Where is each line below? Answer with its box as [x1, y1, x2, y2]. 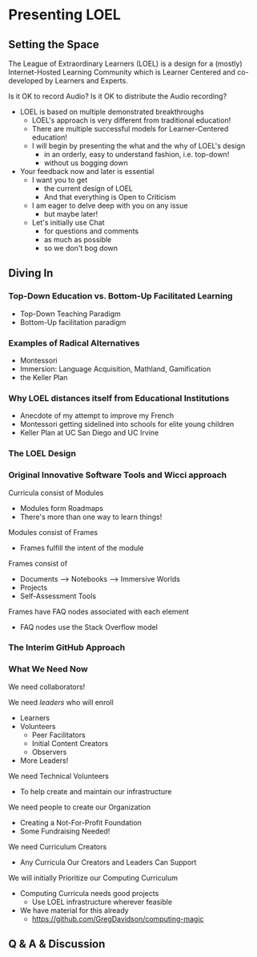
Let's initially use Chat [31, 218, 106, 227]
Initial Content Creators [31, 738, 109, 748]
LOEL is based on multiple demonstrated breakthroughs [19, 107, 204, 116]
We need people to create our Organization [8, 802, 151, 812]
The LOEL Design [8, 448, 76, 459]
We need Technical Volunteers [8, 771, 110, 781]
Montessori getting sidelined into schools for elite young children [19, 420, 235, 429]
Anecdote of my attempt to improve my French [19, 411, 175, 420]
